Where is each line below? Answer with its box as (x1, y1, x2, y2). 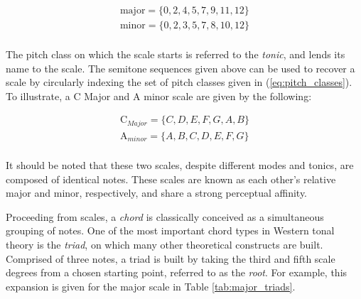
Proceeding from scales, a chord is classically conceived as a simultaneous (6, 209, 324, 224)
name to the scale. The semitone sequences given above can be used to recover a (6, 60, 355, 75)
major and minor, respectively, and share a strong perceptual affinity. (6, 185, 308, 200)
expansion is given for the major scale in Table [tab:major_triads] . (6, 278, 296, 293)
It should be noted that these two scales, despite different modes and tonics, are (6, 158, 354, 173)
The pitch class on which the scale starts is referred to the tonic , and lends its (6, 47, 345, 62)
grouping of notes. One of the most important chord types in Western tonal (6, 223, 335, 238)
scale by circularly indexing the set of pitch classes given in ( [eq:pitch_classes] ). (6, 75, 352, 89)
